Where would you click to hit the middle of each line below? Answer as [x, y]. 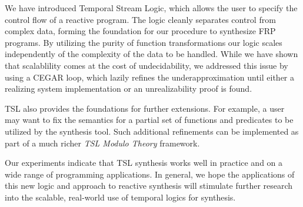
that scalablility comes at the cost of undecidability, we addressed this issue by [146, 65]
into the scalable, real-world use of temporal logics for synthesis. [120, 197]
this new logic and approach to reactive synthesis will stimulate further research [149, 186]
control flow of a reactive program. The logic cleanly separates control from [140, 19]
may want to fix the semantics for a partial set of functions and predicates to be [149, 120]
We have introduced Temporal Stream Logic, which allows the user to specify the [151, 8]
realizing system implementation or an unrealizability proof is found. [129, 89]
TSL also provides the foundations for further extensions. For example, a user [145, 108]
